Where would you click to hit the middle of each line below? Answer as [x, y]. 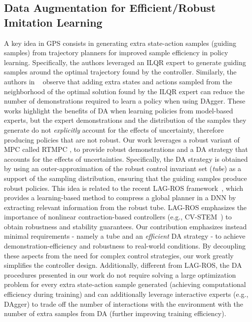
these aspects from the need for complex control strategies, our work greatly [119, 255]
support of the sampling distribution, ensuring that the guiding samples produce [126, 178]
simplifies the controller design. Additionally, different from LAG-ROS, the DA [123, 265]
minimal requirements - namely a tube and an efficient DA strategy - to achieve [125, 236]
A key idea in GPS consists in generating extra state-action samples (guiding [120, 43]
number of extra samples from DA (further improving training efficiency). [115, 313]
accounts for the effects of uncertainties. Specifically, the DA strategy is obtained [126, 159]
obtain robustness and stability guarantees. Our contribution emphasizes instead [126, 226]
